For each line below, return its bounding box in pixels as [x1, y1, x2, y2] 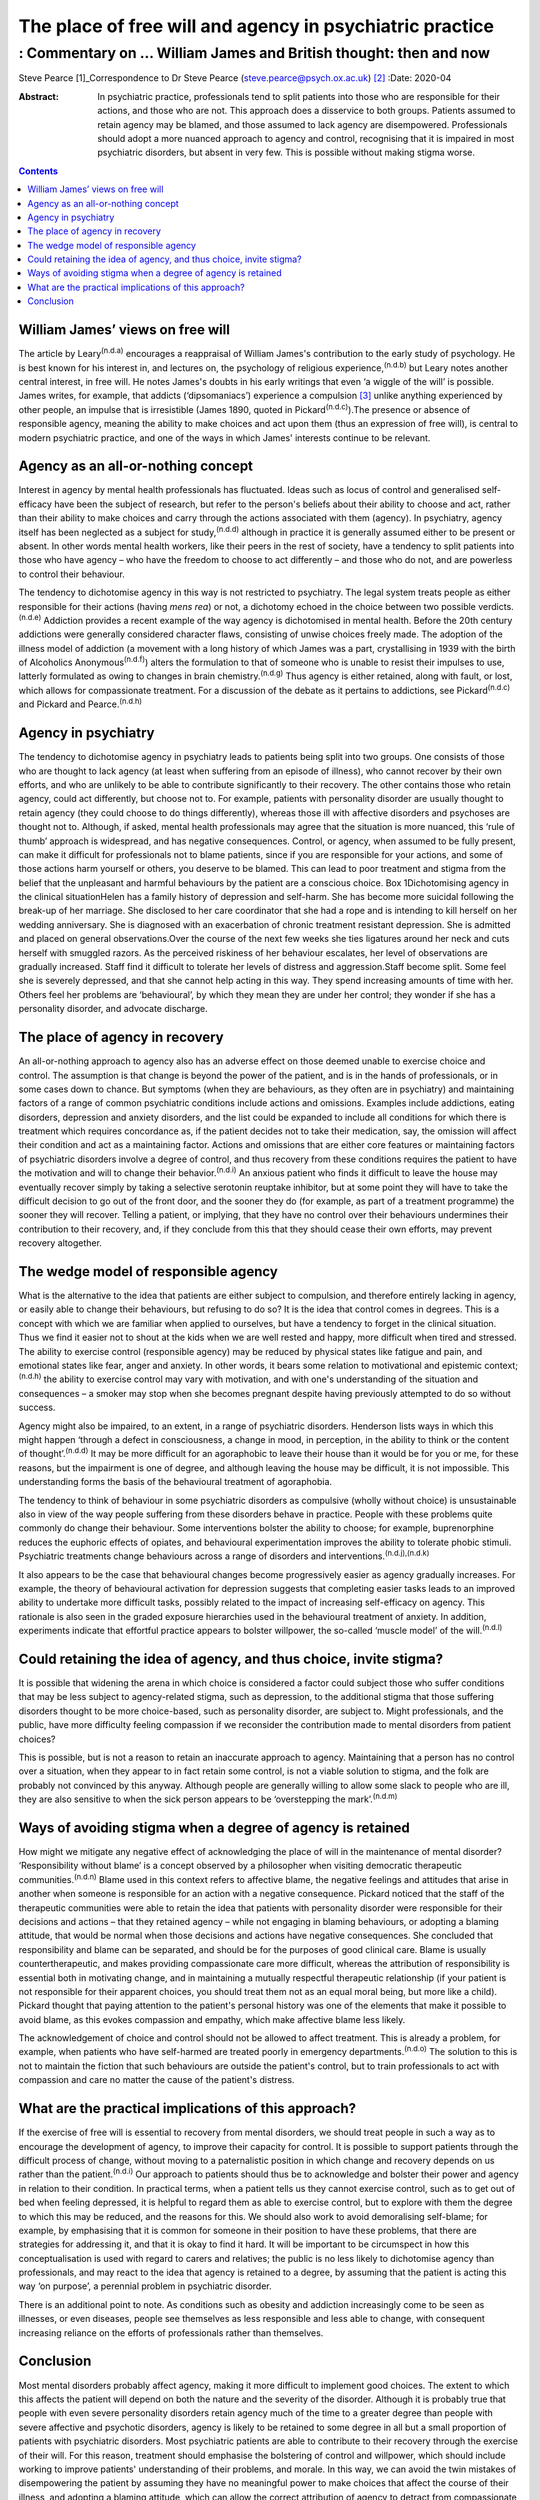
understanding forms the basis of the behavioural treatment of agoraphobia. [18, 1476, 333, 1488]
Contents [18, 165, 59, 177]
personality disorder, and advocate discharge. [18, 1003, 209, 1015]
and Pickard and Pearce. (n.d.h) [18, 696, 143, 710]
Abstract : [18, 90, 59, 102]
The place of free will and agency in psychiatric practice [18, 15, 495, 37]
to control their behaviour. [18, 568, 125, 580]
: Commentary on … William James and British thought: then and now [18, 44, 490, 62]
